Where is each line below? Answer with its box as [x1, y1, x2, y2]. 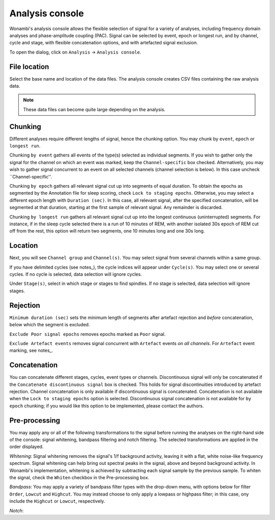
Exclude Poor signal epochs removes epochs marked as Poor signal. [9, 331, 166, 337]
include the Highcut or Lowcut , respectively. [9, 498, 105, 504]
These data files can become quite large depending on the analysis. [23, 106, 166, 112]
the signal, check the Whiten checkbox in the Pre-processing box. [9, 475, 150, 481]
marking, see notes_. [9, 347, 53, 354]
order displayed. [9, 444, 44, 450]
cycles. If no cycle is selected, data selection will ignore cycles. [9, 271, 142, 277]
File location [9, 62, 49, 71]
